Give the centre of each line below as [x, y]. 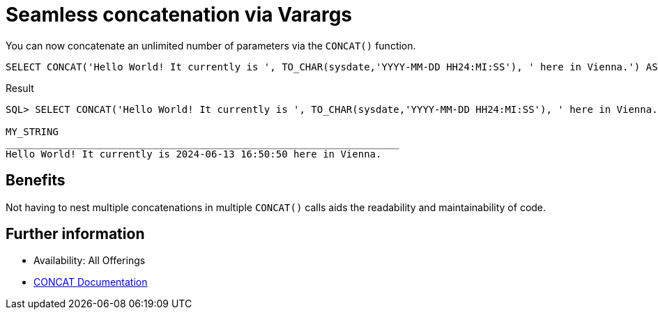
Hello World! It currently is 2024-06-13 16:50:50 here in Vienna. [194, 154]
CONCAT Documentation [91, 282]
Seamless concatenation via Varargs [179, 15]
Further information [75, 234]
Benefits [36, 180]
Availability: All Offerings [90, 261]
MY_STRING [32, 131]
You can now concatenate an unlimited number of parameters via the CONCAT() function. [211, 45]
